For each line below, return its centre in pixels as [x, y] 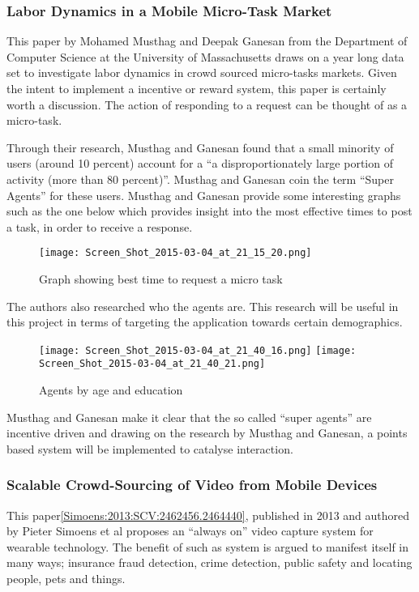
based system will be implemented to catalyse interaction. [150, 448]
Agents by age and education [111, 390]
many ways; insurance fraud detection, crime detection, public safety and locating [209, 562]
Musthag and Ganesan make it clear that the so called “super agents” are [189, 417]
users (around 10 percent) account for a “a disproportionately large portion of [200, 163]
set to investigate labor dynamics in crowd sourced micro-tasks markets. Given [202, 72]
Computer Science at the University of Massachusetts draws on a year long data [205, 56]
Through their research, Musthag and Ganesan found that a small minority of [200, 147]
